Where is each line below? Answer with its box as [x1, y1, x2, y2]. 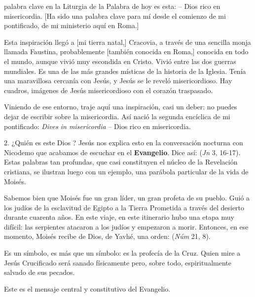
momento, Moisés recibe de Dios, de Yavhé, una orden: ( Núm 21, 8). [4, 231, 211, 241]
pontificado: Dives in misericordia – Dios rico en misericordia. [4, 121, 191, 131]
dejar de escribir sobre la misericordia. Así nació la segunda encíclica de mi [4, 111, 230, 121]
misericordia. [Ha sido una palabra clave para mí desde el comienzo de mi [4, 10, 226, 21]
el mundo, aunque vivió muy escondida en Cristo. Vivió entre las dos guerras [4, 56, 236, 66]
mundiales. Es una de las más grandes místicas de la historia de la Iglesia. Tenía [4, 66, 246, 76]
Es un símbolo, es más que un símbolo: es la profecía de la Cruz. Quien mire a [4, 248, 241, 258]
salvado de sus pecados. [4, 267, 75, 277]
